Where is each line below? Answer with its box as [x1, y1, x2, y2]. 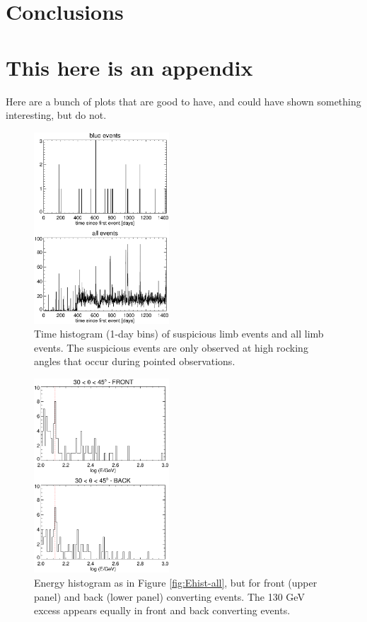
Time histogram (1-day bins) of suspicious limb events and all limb [34, 326, 324, 341]
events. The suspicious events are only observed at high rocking [34, 340, 308, 355]
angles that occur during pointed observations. [34, 354, 235, 369]
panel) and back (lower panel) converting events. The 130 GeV [34, 589, 305, 604]
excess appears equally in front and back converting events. [34, 603, 291, 618]
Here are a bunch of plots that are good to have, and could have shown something [6, 93, 361, 108]
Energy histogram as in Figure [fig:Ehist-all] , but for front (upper [34, 575, 318, 590]
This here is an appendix [6, 52, 253, 81]
